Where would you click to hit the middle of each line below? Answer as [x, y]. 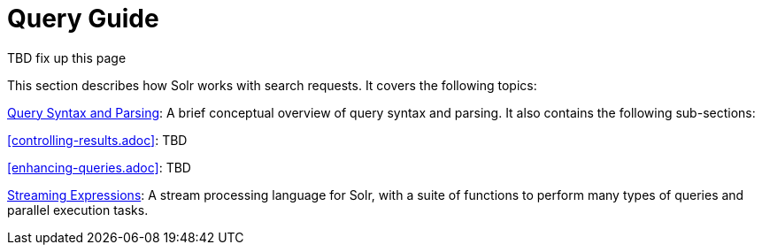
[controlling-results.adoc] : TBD [97, 140]
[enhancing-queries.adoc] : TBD [99, 167]
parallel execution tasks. [78, 210]
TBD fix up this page [67, 57]
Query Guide [83, 19]
